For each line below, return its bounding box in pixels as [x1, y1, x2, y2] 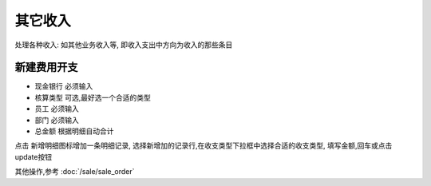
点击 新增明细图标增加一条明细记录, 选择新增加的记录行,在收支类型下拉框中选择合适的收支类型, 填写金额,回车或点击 [14, 140, 393, 151]
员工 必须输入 [34, 104, 79, 113]
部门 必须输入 [34, 115, 79, 125]
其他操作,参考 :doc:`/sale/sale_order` [14, 167, 135, 176]
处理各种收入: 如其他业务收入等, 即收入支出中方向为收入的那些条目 [14, 40, 233, 49]
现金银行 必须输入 [34, 81, 93, 91]
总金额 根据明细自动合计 [34, 126, 114, 136]
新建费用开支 [14, 61, 78, 74]
